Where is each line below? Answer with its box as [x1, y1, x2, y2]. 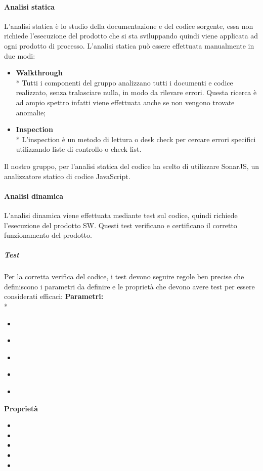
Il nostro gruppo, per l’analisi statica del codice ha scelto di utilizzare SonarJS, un [4, 160, 259, 171]
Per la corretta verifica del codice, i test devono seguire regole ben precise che [4, 271, 244, 282]
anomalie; [16, 107, 46, 117]
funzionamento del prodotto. [4, 230, 92, 240]
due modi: [4, 50, 35, 61]
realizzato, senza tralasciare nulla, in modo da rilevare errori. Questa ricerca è [16, 87, 257, 98]
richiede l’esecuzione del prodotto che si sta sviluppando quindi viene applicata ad [4, 30, 258, 41]
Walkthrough [16, 67, 63, 78]
